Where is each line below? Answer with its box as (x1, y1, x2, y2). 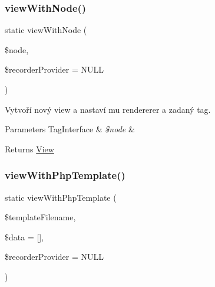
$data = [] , (5, 230, 44, 243)
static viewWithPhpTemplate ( (5, 191, 117, 203)
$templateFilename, (5, 211, 76, 223)
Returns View (5, 142, 54, 155)
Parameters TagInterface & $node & (5, 123, 135, 135)
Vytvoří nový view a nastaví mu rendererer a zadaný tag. (5, 103, 211, 115)
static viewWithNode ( (5, 24, 87, 36)
